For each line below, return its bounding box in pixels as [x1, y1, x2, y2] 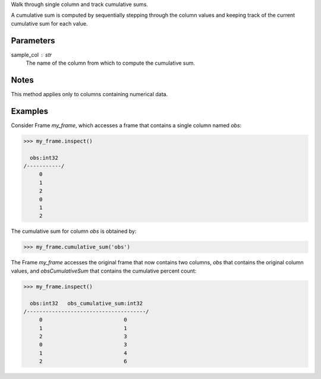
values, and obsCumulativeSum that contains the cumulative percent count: [11, 267, 197, 274]
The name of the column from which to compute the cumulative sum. [26, 59, 196, 67]
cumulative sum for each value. [11, 20, 88, 27]
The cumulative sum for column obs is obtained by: [11, 228, 137, 235]
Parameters [11, 36, 55, 46]
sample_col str [11, 51, 52, 58]
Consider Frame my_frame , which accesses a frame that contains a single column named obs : [11, 122, 242, 129]
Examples [11, 106, 49, 116]
